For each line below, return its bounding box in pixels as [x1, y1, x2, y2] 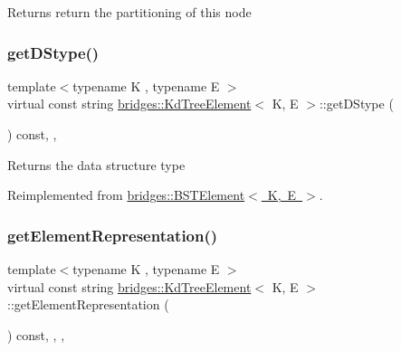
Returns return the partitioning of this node [7, 3, 252, 21]
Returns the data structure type [7, 155, 186, 174]
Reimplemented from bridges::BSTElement [7, 185, 245, 204]
